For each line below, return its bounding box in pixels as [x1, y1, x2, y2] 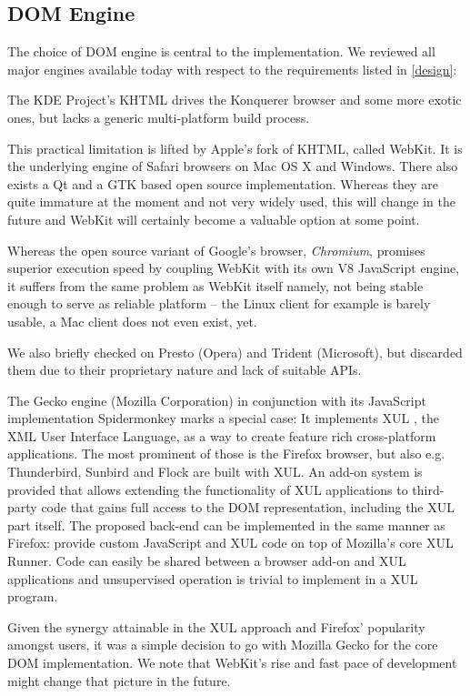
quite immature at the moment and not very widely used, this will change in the [7, 192, 455, 211]
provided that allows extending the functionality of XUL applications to [7, 479, 408, 499]
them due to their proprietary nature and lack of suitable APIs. [7, 360, 362, 379]
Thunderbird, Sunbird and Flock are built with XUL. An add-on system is [7, 462, 423, 481]
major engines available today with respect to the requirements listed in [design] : [7, 59, 457, 78]
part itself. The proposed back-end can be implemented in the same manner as [7, 515, 445, 534]
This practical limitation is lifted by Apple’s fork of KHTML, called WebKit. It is [7, 138, 463, 157]
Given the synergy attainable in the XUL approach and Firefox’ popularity [7, 617, 425, 636]
